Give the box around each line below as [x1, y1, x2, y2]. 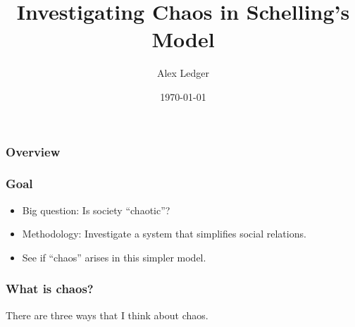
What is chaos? [6, 280, 94, 297]
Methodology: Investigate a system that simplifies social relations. [22, 226, 306, 241]
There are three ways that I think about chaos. [6, 307, 208, 322]
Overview [6, 142, 61, 160]
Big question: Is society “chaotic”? [22, 202, 170, 217]
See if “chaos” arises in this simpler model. [22, 249, 206, 264]
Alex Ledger [156, 66, 210, 80]
